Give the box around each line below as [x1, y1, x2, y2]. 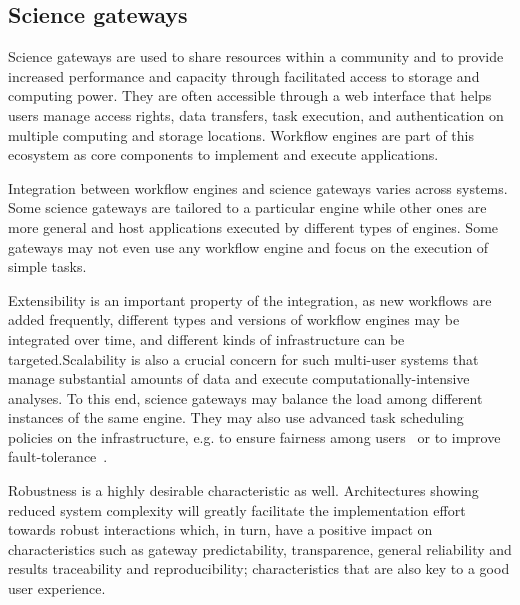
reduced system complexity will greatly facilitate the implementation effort [8, 499, 466, 520]
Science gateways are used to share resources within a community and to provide [8, 46, 504, 67]
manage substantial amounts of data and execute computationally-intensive [8, 368, 470, 389]
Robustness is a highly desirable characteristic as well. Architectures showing [8, 480, 479, 501]
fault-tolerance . [8, 446, 108, 467]
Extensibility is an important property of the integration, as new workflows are [8, 289, 492, 310]
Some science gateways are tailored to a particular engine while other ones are [8, 197, 487, 218]
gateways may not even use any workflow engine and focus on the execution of [8, 236, 489, 257]
